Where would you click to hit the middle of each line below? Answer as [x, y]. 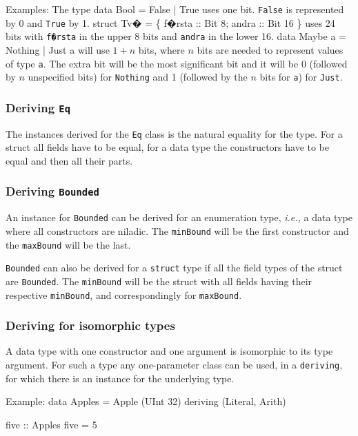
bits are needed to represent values [270, 49]
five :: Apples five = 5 [51, 424]
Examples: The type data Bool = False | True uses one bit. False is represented [175, 9]
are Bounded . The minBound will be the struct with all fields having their [159, 281]
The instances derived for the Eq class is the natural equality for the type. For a [174, 133]
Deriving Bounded [52, 191]
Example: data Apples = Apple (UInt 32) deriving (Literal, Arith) [146, 401]
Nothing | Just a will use [58, 49]
